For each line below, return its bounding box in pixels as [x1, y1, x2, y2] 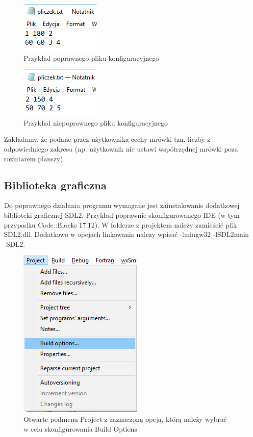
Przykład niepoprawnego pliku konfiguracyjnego [24, 117, 168, 128]
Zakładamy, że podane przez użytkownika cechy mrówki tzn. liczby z [4, 134, 210, 144]
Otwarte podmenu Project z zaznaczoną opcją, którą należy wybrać [24, 413, 227, 424]
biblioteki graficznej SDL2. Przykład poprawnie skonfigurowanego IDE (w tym [4, 209, 240, 220]
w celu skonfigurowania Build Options [24, 423, 137, 434]
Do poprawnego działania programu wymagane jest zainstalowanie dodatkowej [4, 200, 240, 210]
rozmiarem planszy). [4, 153, 65, 163]
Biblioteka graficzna [4, 177, 107, 192]
